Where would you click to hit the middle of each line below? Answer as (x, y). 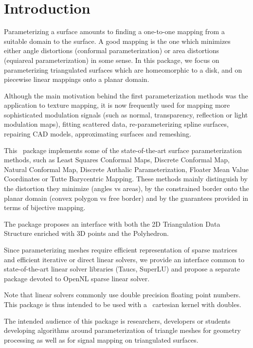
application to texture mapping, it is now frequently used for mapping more (117, 105)
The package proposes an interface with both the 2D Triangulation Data (112, 223)
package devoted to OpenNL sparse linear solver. (77, 278)
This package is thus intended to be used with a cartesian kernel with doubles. (123, 304)
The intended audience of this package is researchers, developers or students (117, 320)
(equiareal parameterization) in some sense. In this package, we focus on (112, 60)
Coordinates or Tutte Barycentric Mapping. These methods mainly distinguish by (126, 179)
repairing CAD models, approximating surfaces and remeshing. (98, 134)
